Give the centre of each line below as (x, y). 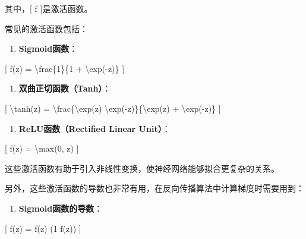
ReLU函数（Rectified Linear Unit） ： (94, 128)
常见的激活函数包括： (46, 28)
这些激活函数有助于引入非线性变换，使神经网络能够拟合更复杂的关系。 (142, 168)
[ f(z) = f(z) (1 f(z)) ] (43, 228)
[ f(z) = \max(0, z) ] (42, 148)
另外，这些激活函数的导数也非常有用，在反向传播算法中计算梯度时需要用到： (154, 188)
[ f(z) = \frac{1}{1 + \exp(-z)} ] (65, 68)
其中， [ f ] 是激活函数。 (49, 8)
